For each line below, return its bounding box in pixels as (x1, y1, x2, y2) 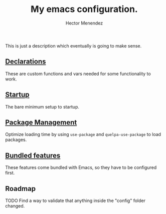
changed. (5, 203, 25, 208)
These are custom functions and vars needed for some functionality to (5, 70, 151, 76)
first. (5, 170, 15, 176)
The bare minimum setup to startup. (5, 103, 79, 109)
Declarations (5, 57, 46, 66)
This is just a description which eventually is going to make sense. (5, 42, 142, 48)
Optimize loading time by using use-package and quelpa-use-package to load (5, 131, 161, 137)
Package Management (5, 118, 77, 126)
